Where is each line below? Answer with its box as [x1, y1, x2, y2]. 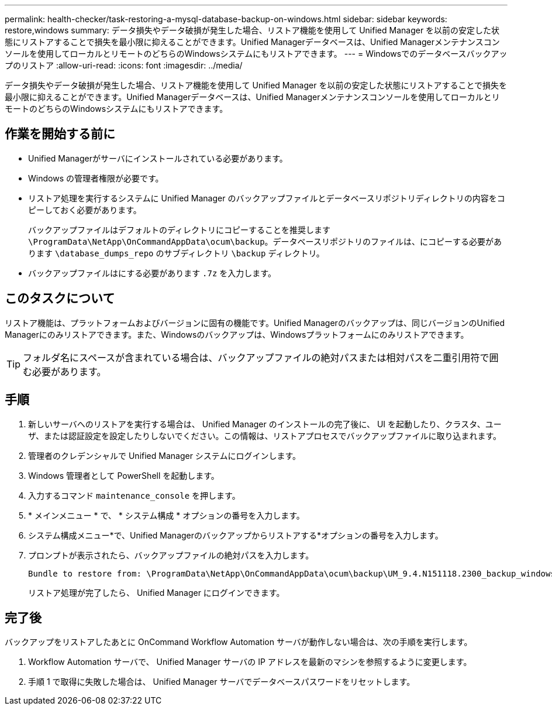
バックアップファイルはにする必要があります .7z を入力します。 [28, 267, 276, 278]
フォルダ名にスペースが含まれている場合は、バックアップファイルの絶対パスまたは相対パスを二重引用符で [23, 351, 489, 363]
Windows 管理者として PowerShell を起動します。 [28, 470, 219, 481]
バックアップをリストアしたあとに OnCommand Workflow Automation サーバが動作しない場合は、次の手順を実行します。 [5, 637, 472, 647]
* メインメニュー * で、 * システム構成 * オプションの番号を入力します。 [28, 510, 305, 520]
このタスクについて [5, 291, 115, 306]
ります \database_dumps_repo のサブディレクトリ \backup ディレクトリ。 [28, 248, 325, 258]
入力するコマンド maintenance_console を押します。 [28, 490, 240, 500]
